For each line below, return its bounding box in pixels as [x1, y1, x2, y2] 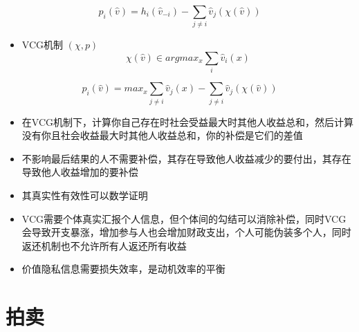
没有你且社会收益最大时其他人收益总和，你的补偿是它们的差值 [21, 128, 303, 142]
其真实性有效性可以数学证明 [21, 187, 148, 202]
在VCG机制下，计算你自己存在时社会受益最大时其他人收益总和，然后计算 [21, 114, 354, 129]
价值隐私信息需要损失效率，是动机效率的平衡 [21, 261, 225, 276]
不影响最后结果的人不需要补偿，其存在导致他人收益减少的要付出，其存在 [21, 151, 351, 165]
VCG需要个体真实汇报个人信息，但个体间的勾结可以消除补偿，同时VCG [21, 211, 347, 225]
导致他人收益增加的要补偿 [21, 165, 138, 179]
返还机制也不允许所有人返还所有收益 [21, 238, 187, 252]
